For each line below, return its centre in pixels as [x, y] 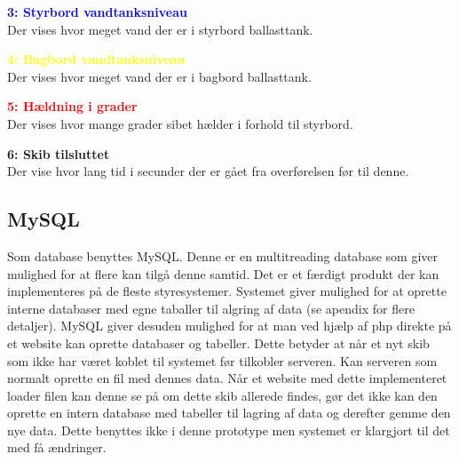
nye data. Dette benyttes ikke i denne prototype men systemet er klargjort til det [229, 430]
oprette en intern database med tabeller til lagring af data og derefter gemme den [229, 413]
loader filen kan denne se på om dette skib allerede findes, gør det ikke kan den [222, 395]
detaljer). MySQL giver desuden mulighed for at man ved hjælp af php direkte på [229, 326]
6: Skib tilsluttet [59, 153]
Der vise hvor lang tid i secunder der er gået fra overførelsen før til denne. [208, 171]
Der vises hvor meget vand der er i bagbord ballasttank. [159, 76]
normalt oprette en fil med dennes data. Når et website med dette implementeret [227, 378]
